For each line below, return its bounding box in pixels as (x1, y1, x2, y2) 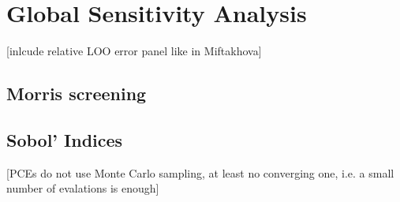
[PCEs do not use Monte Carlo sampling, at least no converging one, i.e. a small (6, 164, 394, 181)
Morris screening (6, 81, 147, 106)
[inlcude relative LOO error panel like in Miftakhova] (6, 43, 262, 59)
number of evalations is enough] (6, 180, 159, 196)
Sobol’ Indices (6, 127, 123, 151)
